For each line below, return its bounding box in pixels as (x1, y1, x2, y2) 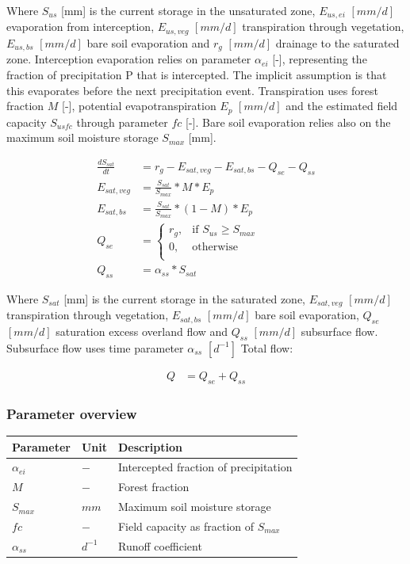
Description (117, 438, 182, 455)
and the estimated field (285, 97, 398, 114)
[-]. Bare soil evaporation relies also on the (186, 113, 391, 130)
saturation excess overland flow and (56, 323, 228, 340)
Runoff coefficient (117, 537, 202, 554)
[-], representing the (272, 51, 367, 67)
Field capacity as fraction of (117, 517, 255, 534)
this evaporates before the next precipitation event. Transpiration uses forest (6, 82, 378, 98)
